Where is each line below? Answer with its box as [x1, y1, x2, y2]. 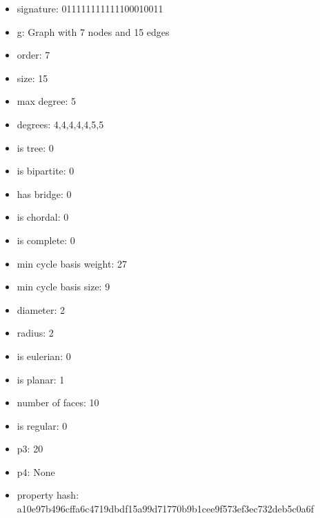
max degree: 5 [17, 94, 76, 108]
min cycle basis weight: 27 [17, 256, 127, 270]
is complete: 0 [17, 232, 75, 247]
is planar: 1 [17, 372, 65, 386]
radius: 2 [17, 326, 54, 340]
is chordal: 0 [17, 210, 69, 224]
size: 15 [17, 70, 48, 85]
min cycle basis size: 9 [17, 279, 110, 294]
